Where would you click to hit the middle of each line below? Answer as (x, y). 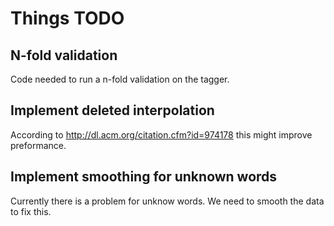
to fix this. (31, 211)
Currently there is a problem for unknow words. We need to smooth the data (167, 201)
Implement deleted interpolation (112, 110)
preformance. (38, 145)
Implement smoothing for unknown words (144, 177)
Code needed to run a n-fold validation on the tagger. (120, 79)
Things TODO (67, 18)
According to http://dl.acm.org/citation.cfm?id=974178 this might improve (161, 134)
